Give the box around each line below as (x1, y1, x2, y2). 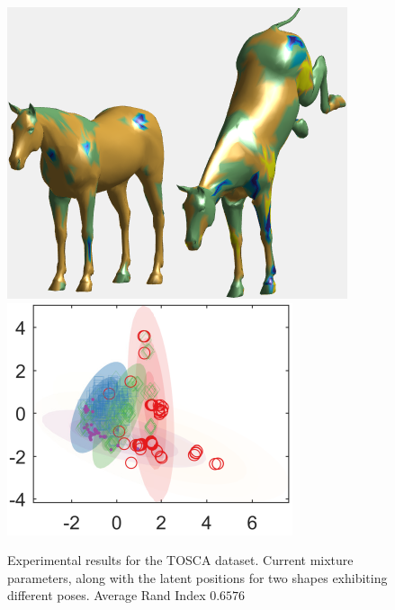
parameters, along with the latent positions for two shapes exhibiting (7, 568, 388, 587)
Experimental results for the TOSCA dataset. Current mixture (7, 551, 354, 570)
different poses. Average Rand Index (7, 586, 206, 605)
